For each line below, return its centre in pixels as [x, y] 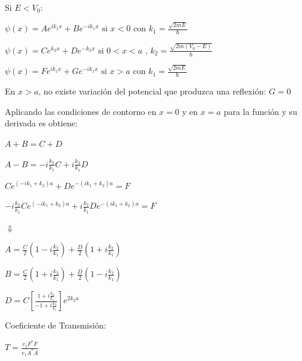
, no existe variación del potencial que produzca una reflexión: [153, 91]
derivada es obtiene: [41, 123]
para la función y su [260, 111]
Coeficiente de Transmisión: [56, 325]
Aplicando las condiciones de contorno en [81, 111]
